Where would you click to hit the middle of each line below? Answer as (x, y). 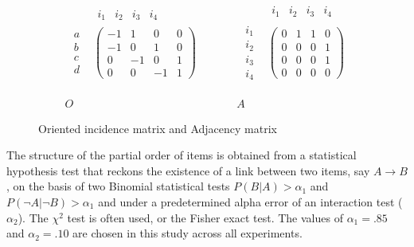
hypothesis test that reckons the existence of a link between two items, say (188, 170)
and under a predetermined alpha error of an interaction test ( (250, 201)
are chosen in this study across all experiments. (187, 233)
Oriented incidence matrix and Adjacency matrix (158, 128)
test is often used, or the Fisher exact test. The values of (205, 217)
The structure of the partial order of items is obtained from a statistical (182, 155)
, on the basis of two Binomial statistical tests (118, 186)
